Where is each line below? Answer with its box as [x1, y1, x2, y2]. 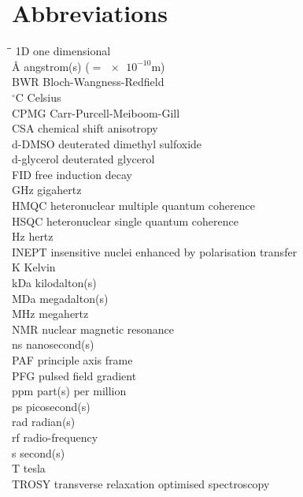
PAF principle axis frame [12, 352, 133, 368]
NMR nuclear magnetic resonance [12, 320, 175, 337]
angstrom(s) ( [24, 58, 90, 74]
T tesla [12, 460, 46, 476]
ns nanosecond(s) [12, 336, 94, 353]
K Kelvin [12, 259, 56, 275]
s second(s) [12, 444, 65, 461]
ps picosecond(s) [12, 398, 91, 414]
